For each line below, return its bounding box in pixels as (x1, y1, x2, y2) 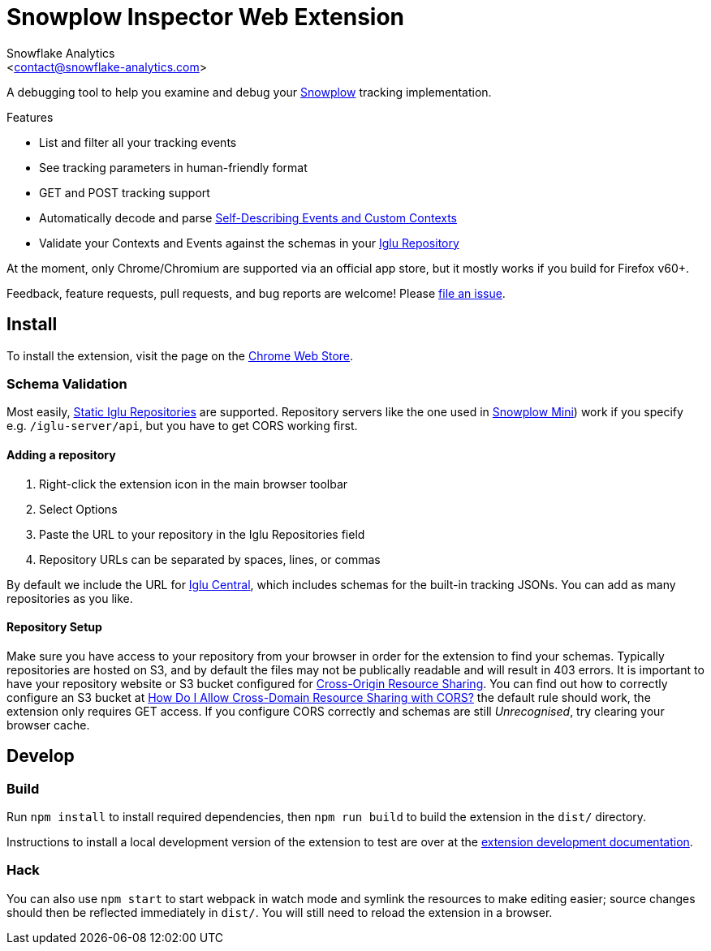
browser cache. (6, 717, 90, 732)
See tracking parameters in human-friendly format (39, 160, 308, 174)
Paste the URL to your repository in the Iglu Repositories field (39, 527, 365, 541)
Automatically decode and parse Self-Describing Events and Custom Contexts (39, 210, 457, 225)
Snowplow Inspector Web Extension (6, 3, 405, 31)
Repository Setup (6, 620, 102, 635)
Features (6, 110, 54, 124)
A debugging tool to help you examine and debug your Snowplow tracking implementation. (6, 84, 492, 99)
